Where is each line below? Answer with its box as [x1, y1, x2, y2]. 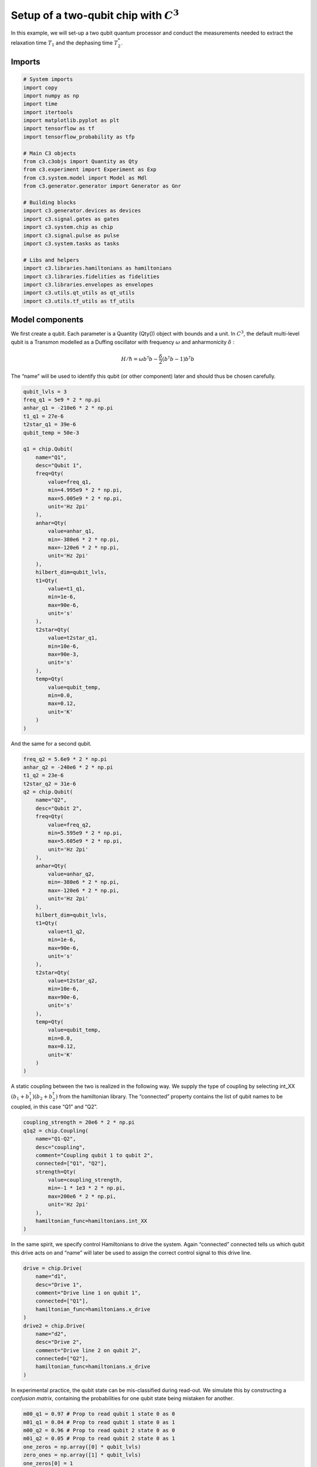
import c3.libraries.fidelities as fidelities [23, 273, 160, 280]
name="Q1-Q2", [35, 1135, 76, 1142]
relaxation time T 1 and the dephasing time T [11, 39, 119, 48]
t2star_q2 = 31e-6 [23, 780, 76, 787]
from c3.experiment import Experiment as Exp [23, 166, 157, 173]
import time [23, 100, 58, 107]
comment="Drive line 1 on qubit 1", [35, 1289, 141, 1296]
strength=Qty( [35, 1168, 76, 1175]
